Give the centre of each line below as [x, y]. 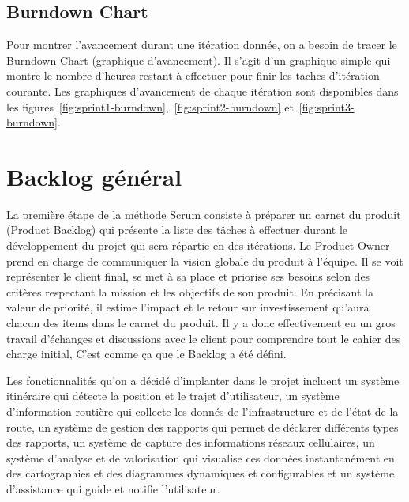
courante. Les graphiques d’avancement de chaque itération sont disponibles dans [203, 91]
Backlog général [94, 176]
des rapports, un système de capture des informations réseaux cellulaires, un [191, 442]
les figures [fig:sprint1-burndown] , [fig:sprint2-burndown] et [150, 106]
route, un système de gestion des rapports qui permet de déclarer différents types [203, 427]
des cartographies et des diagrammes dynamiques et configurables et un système [201, 473]
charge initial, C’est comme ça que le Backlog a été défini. [146, 354]
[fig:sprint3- [326, 106]
